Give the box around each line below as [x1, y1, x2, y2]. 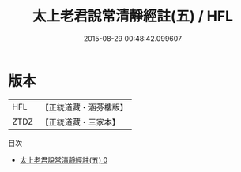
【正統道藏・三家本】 [40, 116, 121, 127]
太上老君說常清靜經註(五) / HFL [32, 7, 234, 25]
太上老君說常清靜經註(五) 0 [19, 155, 108, 164]
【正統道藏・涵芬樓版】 [40, 102, 129, 113]
